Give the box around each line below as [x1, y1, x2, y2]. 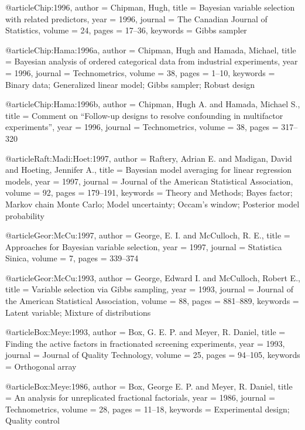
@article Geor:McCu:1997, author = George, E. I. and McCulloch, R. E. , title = [5, 229, 290, 241]
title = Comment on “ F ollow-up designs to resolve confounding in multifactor [5, 109, 283, 121]
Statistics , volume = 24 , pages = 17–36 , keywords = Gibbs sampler [5, 24, 247, 36]
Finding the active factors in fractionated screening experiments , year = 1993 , [5, 337, 285, 349]
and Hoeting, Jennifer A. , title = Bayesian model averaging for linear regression [5, 163, 292, 176]
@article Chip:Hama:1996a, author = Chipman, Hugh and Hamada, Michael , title [5, 43, 296, 56]
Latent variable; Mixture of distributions [5, 306, 151, 318]
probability [5, 209, 44, 221]
